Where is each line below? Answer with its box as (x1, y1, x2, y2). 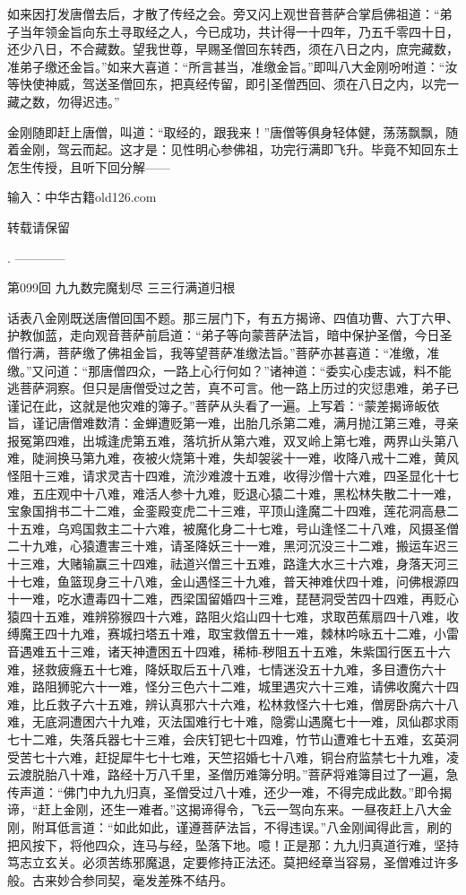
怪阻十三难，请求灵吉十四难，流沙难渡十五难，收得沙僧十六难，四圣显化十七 (7, 466, 459, 485)
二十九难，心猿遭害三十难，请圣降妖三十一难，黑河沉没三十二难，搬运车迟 (7, 536, 446, 555)
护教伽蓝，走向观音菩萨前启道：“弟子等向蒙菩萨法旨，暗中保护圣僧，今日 (7, 326, 440, 344)
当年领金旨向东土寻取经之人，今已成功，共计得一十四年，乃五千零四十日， (19, 22, 459, 40)
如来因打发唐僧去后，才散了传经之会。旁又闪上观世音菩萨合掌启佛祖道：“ (7, 4, 440, 22)
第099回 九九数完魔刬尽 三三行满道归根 (7, 278, 236, 297)
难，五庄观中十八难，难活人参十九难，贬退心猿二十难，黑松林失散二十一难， (7, 483, 459, 502)
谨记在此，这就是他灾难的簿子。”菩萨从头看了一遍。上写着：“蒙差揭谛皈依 (7, 395, 440, 414)
